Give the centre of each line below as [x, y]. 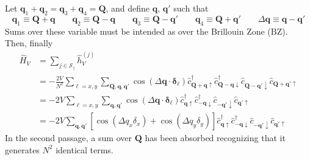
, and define [128, 8]
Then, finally [29, 43]
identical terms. [85, 149]
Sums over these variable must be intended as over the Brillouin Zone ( [138, 31]
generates [22, 149]
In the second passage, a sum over [68, 138]
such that [191, 8]
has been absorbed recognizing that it [215, 138]
